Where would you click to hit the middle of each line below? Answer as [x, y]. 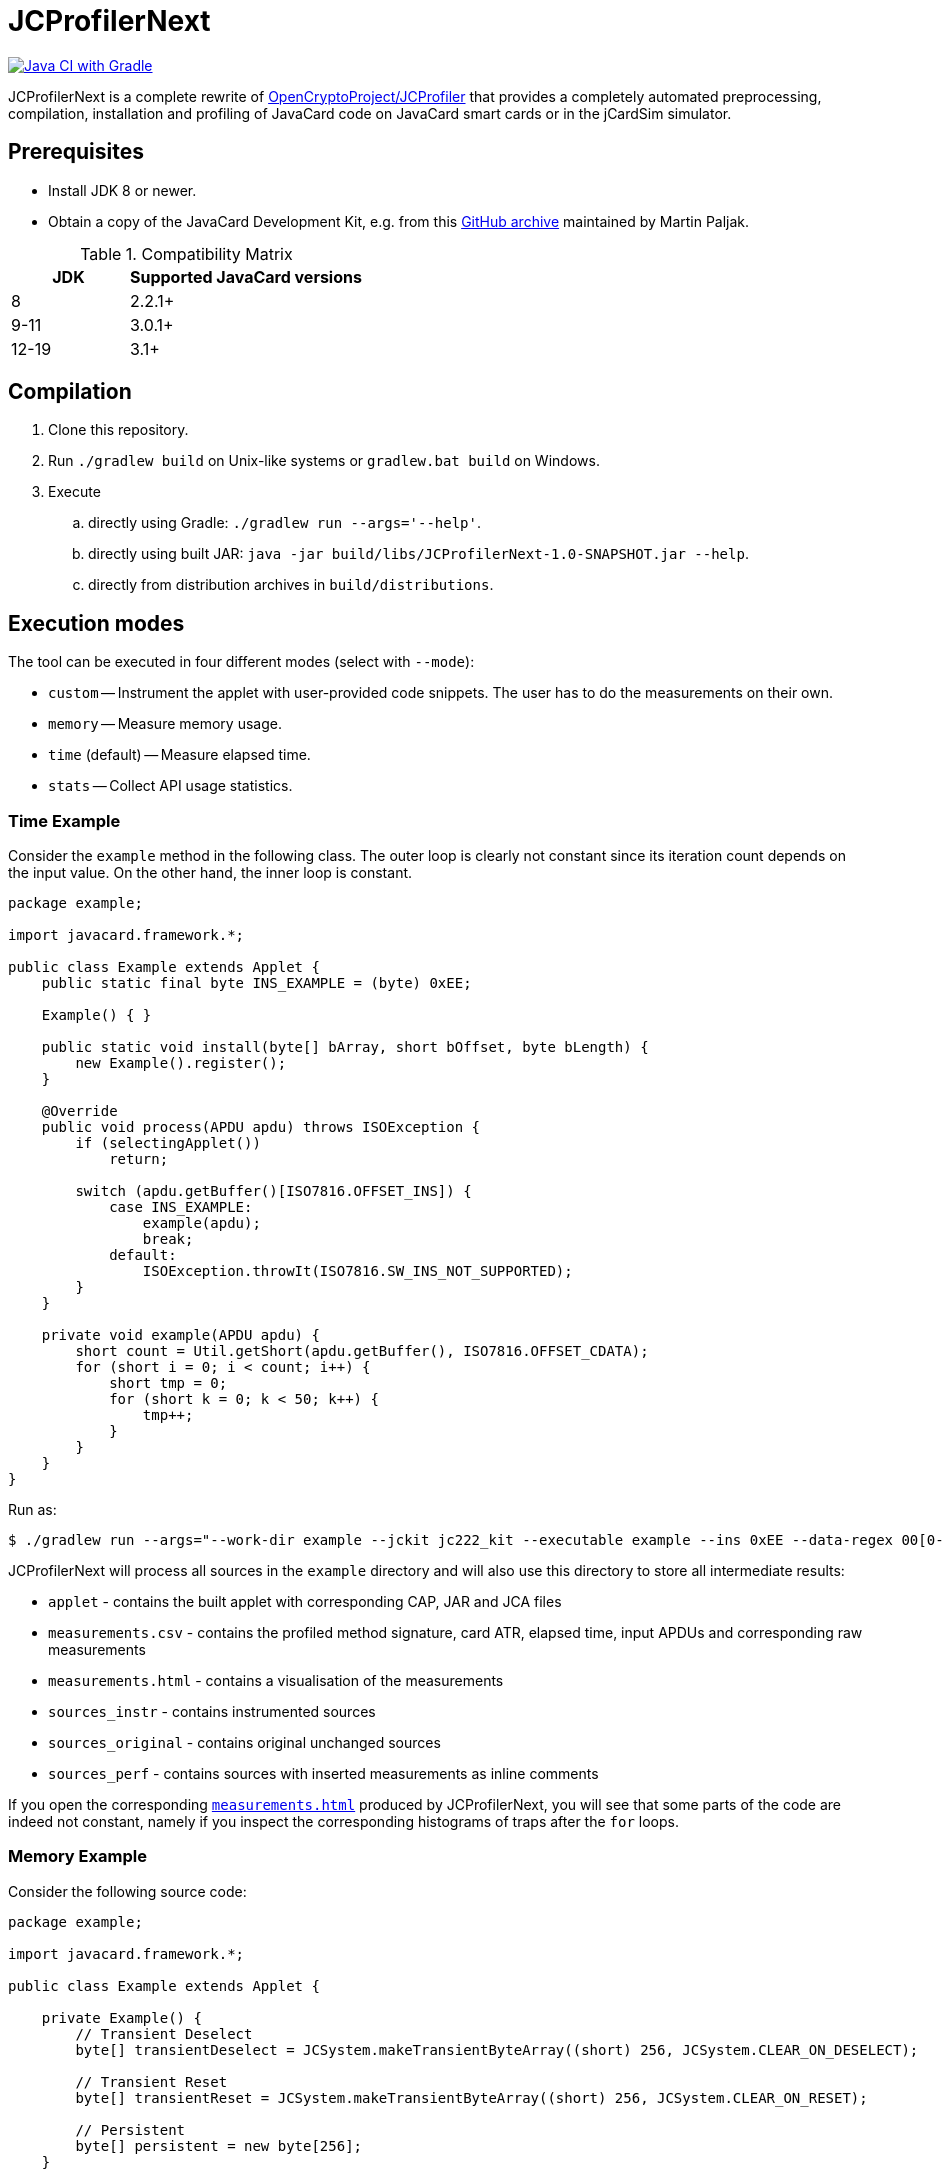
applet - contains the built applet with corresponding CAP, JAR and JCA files [305, 1602]
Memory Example [77, 1856]
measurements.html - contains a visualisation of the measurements [276, 1681]
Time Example [64, 820]
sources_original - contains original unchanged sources [244, 1743]
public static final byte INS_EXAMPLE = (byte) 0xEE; [256, 983]
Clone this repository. [118, 430]
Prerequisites [76, 152]
